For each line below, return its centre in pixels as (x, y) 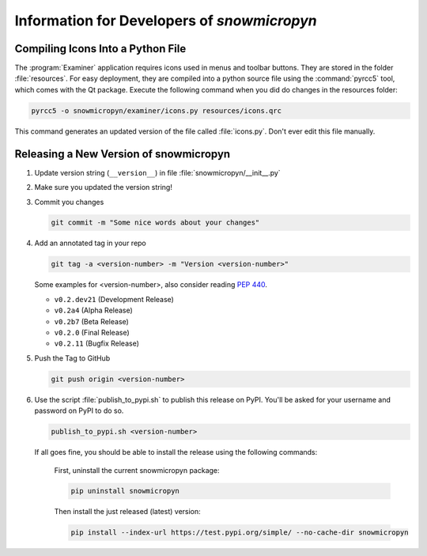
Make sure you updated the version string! (104, 187)
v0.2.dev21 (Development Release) (114, 299)
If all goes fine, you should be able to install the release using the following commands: (176, 452)
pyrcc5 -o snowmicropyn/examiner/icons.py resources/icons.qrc (157, 110)
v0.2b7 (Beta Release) (92, 321)
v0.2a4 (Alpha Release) (94, 310)
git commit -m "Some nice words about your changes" (155, 223)
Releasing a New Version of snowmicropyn (123, 154)
